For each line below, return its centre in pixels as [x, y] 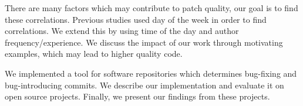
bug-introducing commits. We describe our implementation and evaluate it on [144, 85]
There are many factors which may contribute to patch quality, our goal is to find [151, 8]
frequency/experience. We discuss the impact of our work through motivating [144, 42]
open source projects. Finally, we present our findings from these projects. [137, 96]
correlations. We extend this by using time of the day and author [122, 31]
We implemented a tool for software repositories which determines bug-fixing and [151, 73]
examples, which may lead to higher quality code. [94, 54]
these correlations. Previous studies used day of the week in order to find [136, 19]
